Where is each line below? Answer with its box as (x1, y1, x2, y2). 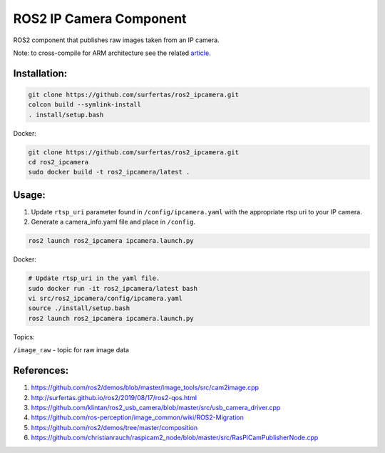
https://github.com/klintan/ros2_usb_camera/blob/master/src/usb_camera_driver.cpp (31, 403, 281, 412)
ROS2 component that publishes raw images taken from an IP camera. (13, 36, 220, 44)
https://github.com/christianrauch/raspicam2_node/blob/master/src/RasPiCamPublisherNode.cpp (31, 433, 319, 442)
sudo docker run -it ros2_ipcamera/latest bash (28, 284, 197, 292)
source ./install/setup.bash (28, 304, 130, 312)
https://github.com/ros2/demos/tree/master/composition (31, 423, 198, 432)
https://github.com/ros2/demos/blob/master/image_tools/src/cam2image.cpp (31, 383, 260, 392)
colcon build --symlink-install (28, 101, 142, 109)
